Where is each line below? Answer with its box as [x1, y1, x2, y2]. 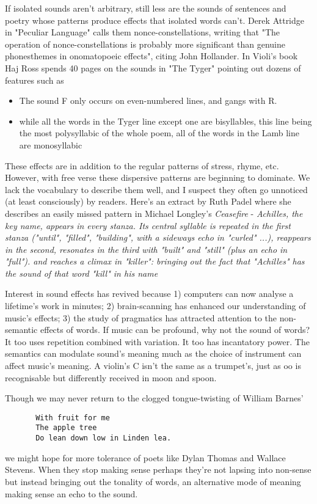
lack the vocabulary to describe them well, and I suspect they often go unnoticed [5, 183, 308, 195]
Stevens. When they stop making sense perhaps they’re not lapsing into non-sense [5, 463, 312, 476]
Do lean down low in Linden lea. [35, 434, 172, 443]
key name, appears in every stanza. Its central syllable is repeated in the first [5, 219, 291, 232]
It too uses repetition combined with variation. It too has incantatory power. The [5, 335, 310, 348]
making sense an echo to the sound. [5, 487, 138, 500]
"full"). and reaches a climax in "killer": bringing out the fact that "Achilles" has [5, 255, 305, 268]
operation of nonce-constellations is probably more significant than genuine [5, 37, 285, 50]
